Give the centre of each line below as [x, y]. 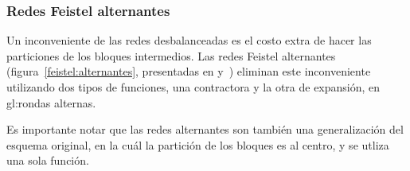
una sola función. [48, 160]
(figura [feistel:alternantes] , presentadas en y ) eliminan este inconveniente [189, 71]
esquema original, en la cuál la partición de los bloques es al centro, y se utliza [198, 144]
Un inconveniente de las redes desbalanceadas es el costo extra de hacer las [189, 40]
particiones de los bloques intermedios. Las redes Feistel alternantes [171, 55]
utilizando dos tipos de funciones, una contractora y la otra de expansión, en [193, 87]
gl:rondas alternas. [51, 102]
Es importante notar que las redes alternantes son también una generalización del [205, 129]
